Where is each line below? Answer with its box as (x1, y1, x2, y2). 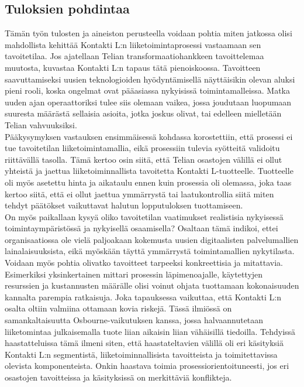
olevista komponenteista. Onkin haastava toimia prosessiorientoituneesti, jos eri (5, 359, 289, 372)
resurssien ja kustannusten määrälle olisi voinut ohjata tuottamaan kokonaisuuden (5, 279, 299, 292)
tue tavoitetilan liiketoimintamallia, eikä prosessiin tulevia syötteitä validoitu (5, 142, 280, 154)
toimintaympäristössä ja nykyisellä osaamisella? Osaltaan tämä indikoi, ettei (5, 222, 278, 234)
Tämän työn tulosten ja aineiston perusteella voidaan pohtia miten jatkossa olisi (5, 27, 292, 39)
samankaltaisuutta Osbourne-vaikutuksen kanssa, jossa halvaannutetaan (5, 314, 264, 326)
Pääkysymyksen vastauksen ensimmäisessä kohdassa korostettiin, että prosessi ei (5, 130, 293, 142)
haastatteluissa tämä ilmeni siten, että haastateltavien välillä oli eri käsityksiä (5, 337, 284, 349)
